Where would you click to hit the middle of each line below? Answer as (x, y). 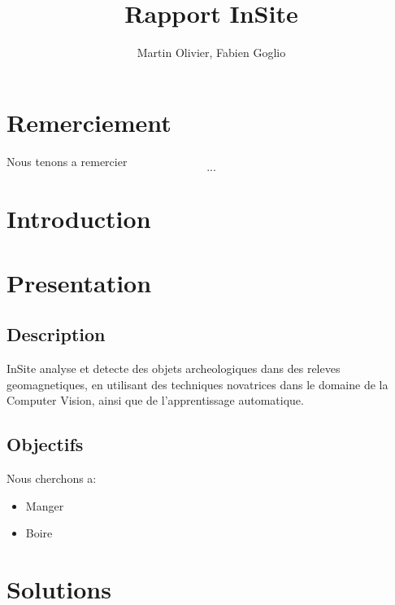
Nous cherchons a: (52, 478)
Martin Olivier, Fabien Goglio (211, 53)
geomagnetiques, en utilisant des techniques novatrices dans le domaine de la (197, 384)
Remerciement (89, 122)
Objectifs (45, 444)
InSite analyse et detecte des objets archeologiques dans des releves (174, 368)
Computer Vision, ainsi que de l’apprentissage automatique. (155, 400)
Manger (45, 505)
